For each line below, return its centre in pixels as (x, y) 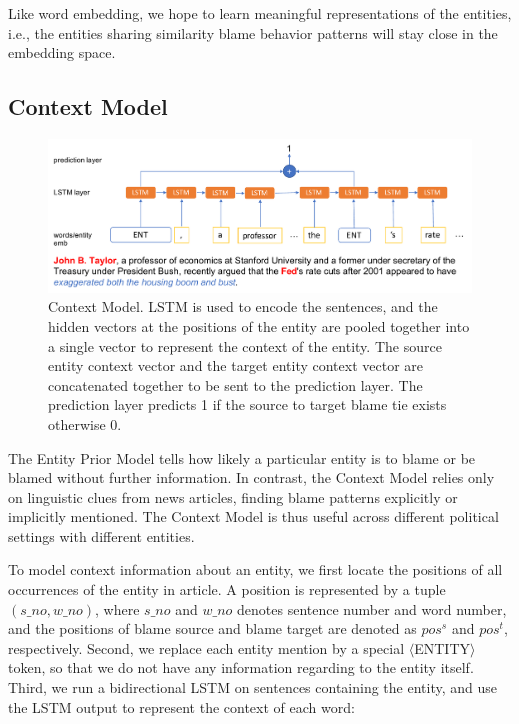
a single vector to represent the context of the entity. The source (245, 345)
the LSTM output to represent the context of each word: (181, 706)
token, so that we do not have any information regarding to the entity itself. (241, 667)
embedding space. (62, 52)
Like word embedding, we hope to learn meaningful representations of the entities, (260, 13)
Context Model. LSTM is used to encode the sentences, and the (243, 306)
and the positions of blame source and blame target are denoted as (212, 628)
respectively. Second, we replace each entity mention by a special (206, 647)
